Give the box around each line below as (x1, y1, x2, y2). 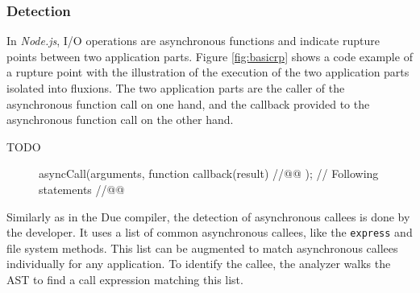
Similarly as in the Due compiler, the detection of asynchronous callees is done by (6, 208, 410, 225)
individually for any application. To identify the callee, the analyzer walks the (6, 255, 391, 272)
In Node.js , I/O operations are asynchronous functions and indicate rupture (6, 32, 380, 49)
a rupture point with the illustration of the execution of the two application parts (6, 64, 410, 80)
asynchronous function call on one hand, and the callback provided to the (6, 95, 370, 112)
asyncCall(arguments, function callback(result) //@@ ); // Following (39, 165, 379, 182)
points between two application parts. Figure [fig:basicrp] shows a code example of (6, 47, 413, 64)
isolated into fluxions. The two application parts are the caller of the (6, 80, 345, 96)
